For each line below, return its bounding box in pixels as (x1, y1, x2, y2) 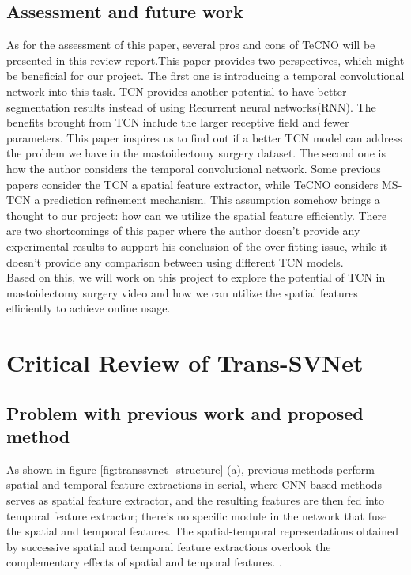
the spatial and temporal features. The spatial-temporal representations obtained (6, 523, 399, 539)
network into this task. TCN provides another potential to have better (6, 82, 347, 99)
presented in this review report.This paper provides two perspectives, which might (6, 51, 405, 68)
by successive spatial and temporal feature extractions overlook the (6, 538, 331, 554)
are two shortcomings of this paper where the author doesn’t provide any (6, 222, 360, 239)
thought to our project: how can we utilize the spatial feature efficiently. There (6, 206, 387, 223)
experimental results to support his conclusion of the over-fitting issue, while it (6, 237, 388, 254)
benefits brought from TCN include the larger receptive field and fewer (6, 114, 349, 131)
